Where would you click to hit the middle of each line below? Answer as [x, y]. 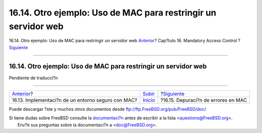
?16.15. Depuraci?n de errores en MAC [204, 100]
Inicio [149, 100]
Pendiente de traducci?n [33, 78]
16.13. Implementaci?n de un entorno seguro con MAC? [75, 100]
